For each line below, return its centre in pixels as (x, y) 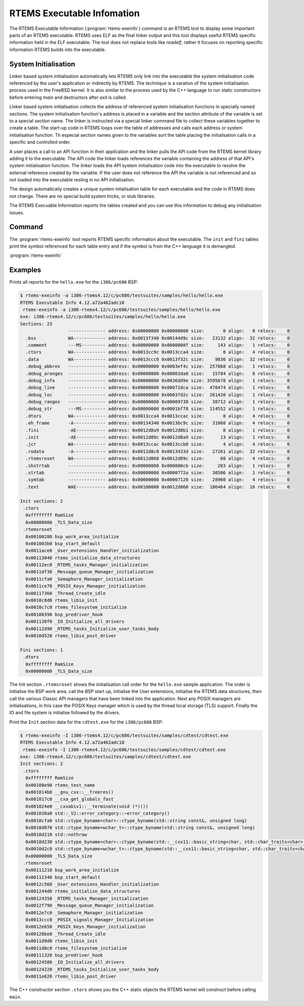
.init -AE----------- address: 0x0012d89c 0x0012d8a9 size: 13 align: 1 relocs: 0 (158, 437)
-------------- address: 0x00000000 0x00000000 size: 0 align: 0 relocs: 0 (179, 331)
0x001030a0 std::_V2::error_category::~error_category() (98, 814)
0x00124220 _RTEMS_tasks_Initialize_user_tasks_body (92, 969)
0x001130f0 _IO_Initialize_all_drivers (75, 622)
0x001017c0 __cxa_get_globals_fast (70, 799)
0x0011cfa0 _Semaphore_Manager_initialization (84, 579)
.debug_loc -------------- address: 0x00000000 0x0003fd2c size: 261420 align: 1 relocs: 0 (158, 395)
